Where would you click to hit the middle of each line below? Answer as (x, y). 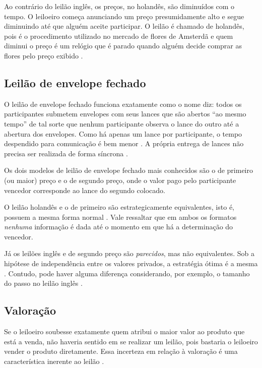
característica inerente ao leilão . (54, 361)
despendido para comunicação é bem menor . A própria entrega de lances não (124, 143)
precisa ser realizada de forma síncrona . (66, 153)
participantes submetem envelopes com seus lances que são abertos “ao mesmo (125, 114)
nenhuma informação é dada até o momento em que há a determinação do (119, 227)
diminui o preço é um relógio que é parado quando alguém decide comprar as (123, 46)
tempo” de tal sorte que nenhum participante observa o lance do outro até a (122, 123)
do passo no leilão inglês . (43, 283)
